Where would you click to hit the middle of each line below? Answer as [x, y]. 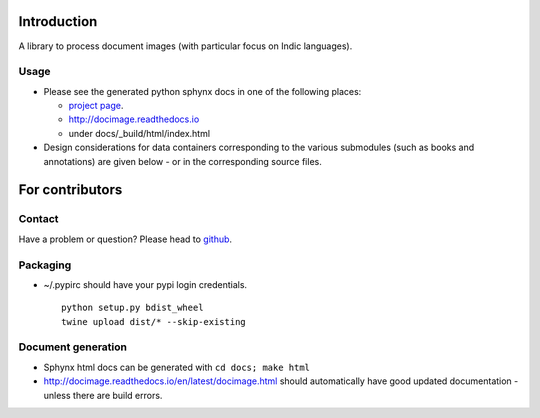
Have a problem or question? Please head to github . [125, 239]
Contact [38, 219]
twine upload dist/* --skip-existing [154, 321]
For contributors [70, 190]
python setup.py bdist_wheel [132, 308]
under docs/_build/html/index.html [139, 133]
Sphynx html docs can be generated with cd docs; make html [176, 367]
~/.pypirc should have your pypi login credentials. [145, 284]
